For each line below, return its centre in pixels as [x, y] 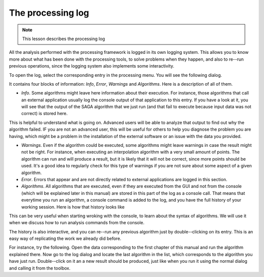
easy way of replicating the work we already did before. [65, 239]
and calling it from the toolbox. [40, 268]
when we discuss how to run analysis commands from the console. [77, 223]
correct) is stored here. [44, 114]
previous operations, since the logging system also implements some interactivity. [92, 66]
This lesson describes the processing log [64, 39]
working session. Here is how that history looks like [73, 207]
